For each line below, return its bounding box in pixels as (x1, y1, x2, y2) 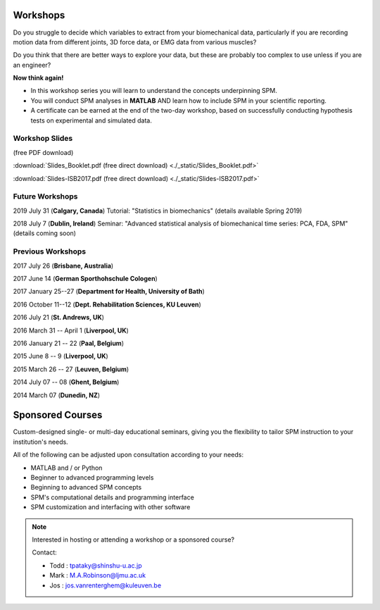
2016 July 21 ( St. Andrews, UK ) (13, 313, 105, 322)
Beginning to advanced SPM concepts (30, 483, 142, 492)
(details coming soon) (13, 229, 77, 237)
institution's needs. (13, 437, 68, 446)
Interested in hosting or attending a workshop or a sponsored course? (32, 535, 235, 544)
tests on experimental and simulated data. (30, 116, 153, 125)
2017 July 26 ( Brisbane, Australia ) (13, 261, 114, 270)
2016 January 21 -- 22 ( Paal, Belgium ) (13, 339, 125, 347)
